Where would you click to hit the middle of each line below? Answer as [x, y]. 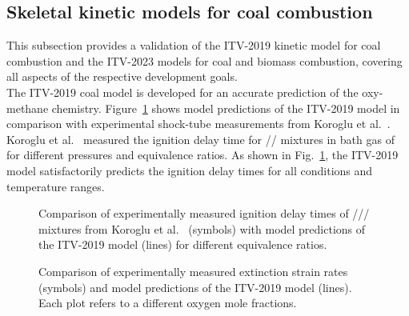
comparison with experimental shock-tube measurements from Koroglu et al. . [198, 124]
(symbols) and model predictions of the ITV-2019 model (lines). [195, 287]
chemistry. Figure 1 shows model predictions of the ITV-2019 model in [226, 108]
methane [28, 108]
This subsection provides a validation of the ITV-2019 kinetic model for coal [194, 45]
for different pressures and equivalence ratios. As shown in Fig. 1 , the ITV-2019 [202, 155]
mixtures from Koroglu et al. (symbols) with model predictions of [202, 228]
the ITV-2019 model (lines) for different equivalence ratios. [183, 244]
